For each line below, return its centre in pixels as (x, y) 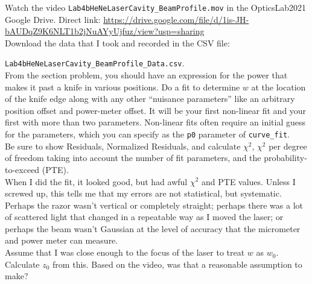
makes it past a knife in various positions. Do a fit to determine (123, 87)
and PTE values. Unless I (249, 181)
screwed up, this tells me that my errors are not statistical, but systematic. (143, 193)
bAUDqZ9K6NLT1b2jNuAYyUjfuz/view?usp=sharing (105, 31)
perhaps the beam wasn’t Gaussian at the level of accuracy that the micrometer (153, 228)
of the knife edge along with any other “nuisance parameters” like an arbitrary (150, 99)
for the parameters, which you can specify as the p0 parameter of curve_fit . (147, 134)
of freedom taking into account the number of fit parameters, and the (133, 158)
